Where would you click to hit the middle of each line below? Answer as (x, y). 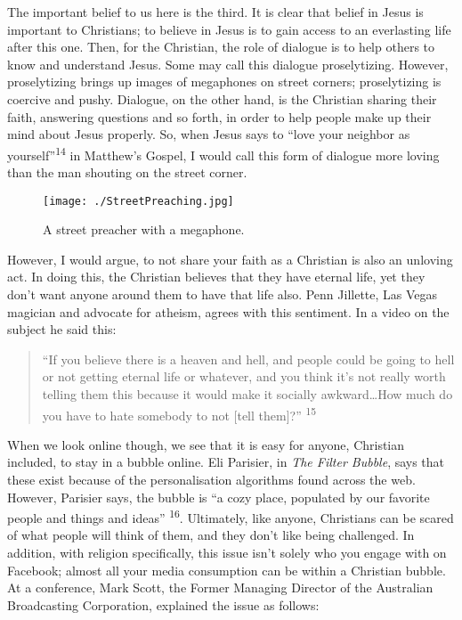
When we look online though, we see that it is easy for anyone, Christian (206, 444)
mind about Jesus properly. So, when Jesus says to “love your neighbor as (209, 134)
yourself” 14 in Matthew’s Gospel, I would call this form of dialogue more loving (223, 153)
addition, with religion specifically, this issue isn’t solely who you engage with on (227, 553)
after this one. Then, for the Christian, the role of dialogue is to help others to (221, 47)
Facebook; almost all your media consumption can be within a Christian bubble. (227, 570)
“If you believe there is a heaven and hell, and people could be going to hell (248, 359)
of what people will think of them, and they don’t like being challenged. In (211, 535)
